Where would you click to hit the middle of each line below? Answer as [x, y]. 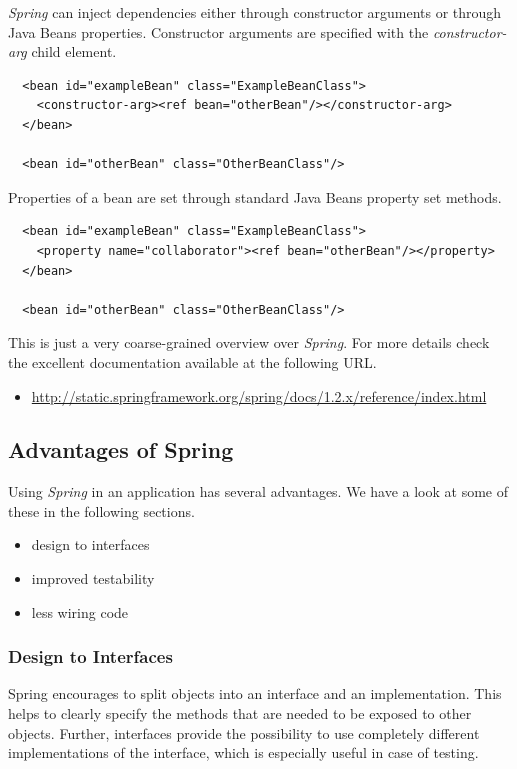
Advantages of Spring [121, 449]
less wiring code [80, 611]
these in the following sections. [101, 510]
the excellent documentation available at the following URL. [192, 361]
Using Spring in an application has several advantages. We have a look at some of [258, 491]
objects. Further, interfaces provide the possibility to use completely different [244, 732]
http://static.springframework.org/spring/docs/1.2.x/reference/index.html [259, 395]
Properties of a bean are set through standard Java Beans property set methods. [255, 196]
